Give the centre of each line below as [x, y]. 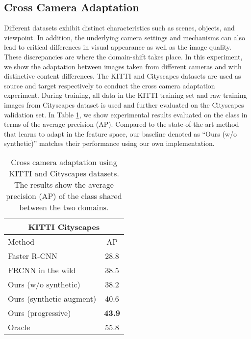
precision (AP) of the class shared [64, 196]
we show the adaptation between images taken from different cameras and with [123, 66]
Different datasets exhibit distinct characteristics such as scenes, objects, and [119, 28]
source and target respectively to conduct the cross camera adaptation [110, 85]
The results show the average [64, 184]
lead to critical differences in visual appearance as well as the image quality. [118, 47]
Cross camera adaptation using [64, 162]
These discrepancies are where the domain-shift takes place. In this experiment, [123, 56]
